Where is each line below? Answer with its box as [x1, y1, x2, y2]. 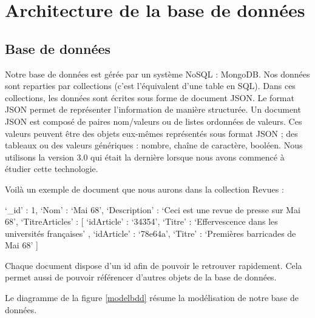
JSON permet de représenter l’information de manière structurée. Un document [5, 103, 301, 116]
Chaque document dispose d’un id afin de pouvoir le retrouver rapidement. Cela [5, 259, 302, 271]
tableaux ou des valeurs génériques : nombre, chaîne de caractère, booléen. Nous [5, 139, 303, 151]
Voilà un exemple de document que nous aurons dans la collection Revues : [5, 182, 284, 195]
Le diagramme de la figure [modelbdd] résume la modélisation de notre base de [5, 291, 299, 304]
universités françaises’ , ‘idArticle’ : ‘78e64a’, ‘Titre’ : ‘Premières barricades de [5, 227, 296, 239]
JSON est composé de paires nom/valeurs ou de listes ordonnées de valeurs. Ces [5, 114, 302, 127]
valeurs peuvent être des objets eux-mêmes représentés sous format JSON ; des [5, 127, 298, 139]
